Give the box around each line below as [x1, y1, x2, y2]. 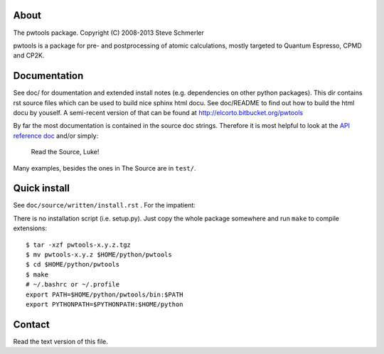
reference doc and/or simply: [13, 132, 99, 140]
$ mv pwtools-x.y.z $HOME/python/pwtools [26, 251, 172, 259]
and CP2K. [13, 51, 45, 60]
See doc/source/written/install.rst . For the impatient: [13, 201, 196, 210]
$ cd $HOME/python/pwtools [26, 260, 120, 269]
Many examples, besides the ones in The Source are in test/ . [13, 163, 196, 172]
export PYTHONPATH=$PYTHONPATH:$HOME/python [26, 300, 184, 309]
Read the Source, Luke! [31, 148, 100, 156]
